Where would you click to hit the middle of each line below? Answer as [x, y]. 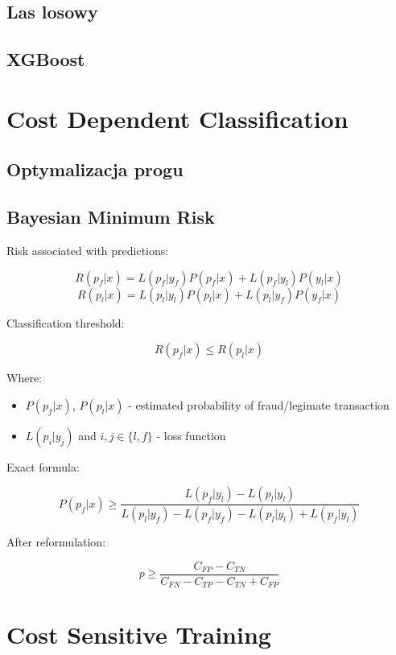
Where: [24, 378]
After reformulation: [56, 542]
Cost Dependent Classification [177, 118]
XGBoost [46, 59]
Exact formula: [43, 466]
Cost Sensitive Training [139, 634]
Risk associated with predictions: [88, 250]
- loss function [191, 435]
